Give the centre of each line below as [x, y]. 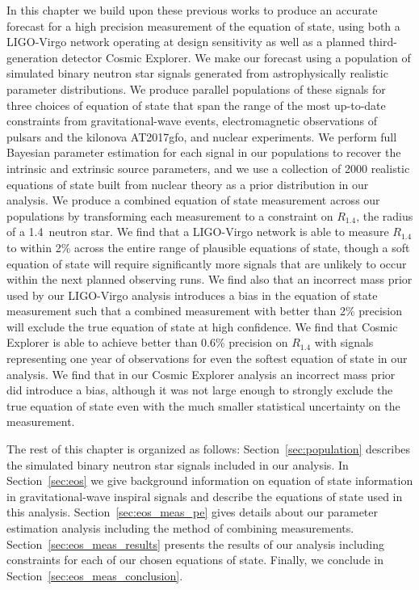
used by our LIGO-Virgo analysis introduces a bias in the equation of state [192, 295]
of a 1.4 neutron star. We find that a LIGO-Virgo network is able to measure [198, 232]
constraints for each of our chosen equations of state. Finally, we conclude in [195, 560]
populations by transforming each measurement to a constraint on [170, 215]
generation [32, 57]
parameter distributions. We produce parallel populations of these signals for [196, 88]
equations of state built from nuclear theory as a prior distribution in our [188, 184]
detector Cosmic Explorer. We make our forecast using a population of [236, 57]
